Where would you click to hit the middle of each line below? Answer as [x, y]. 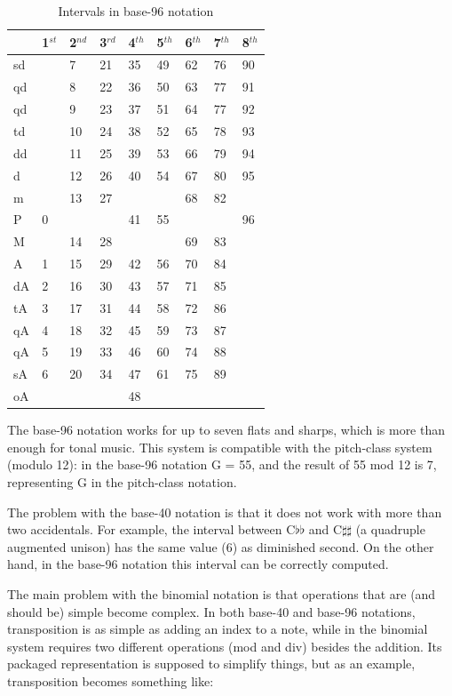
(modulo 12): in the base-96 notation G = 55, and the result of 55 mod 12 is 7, [222, 464]
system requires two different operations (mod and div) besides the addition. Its [225, 646]
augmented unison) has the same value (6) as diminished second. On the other [221, 546]
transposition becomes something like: [111, 680]
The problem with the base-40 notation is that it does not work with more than [225, 512]
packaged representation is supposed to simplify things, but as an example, [211, 664]
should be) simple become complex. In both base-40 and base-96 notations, [211, 611]
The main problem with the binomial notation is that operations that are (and [222, 593]
